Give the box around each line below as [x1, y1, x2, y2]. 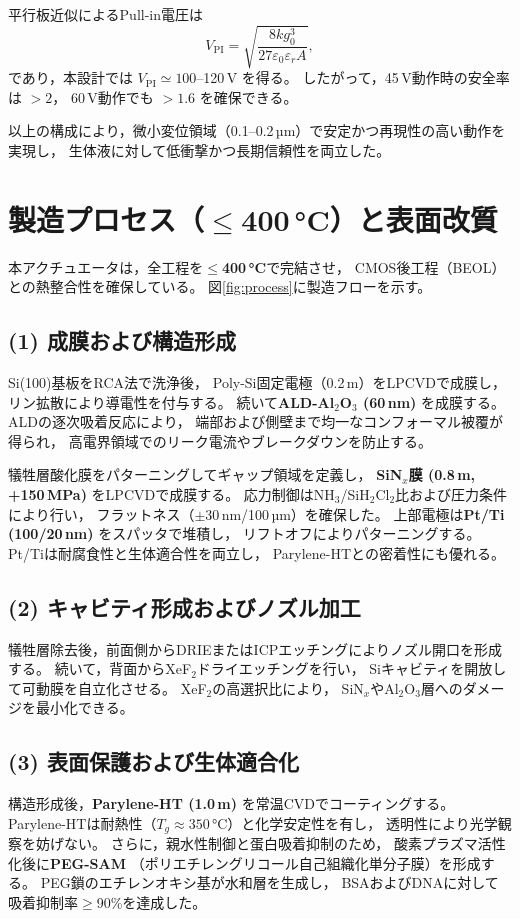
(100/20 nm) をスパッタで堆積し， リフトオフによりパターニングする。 [8, 523, 481, 544]
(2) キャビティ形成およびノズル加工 [8, 591, 361, 622]
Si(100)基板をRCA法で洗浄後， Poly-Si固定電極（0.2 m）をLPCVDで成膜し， [8, 372, 506, 393]
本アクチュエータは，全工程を [8, 256, 204, 277]
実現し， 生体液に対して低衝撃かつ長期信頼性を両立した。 [8, 139, 391, 160]
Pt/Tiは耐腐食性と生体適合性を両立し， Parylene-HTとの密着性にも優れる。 [8, 542, 505, 563]
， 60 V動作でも [52, 86, 154, 107]
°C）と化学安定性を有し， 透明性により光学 [211, 812, 498, 833]
